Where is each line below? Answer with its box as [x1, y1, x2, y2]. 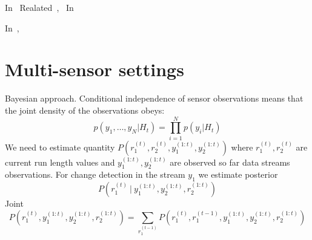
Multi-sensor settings [5, 57, 184, 82]
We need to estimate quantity [5, 140, 115, 153]
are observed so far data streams [170, 155, 290, 168]
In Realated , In [5, 1, 74, 13]
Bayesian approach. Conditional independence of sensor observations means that [5, 92, 304, 105]
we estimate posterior [198, 168, 278, 181]
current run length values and [5, 155, 115, 168]
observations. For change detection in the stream [5, 168, 185, 181]
